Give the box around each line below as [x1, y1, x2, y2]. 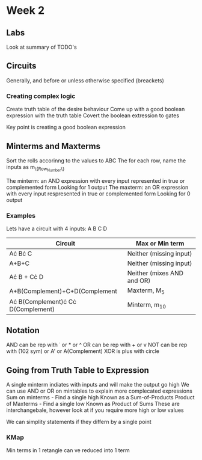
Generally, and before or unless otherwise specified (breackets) [6, 76, 164, 84]
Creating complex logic [6, 91, 76, 100]
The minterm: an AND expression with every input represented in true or [6, 177, 185, 185]
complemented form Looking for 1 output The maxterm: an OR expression [6, 184, 189, 191]
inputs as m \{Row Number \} [6, 163, 65, 173]
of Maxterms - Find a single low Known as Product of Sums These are [6, 400, 180, 408]
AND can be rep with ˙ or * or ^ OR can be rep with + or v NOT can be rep [6, 341, 188, 349]
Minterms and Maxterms [6, 141, 101, 151]
